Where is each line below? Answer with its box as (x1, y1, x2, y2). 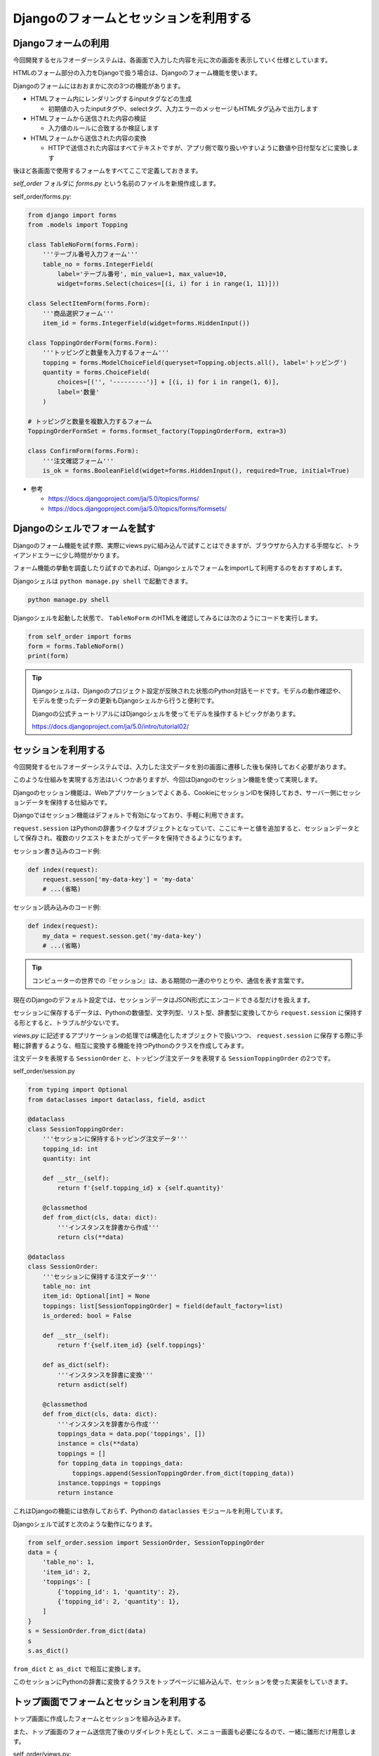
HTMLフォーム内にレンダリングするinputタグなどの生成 (30, 95, 192, 103)
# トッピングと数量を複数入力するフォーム (27, 417, 152, 425)
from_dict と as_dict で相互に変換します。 (13, 1665, 145, 1673)
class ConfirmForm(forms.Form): (27, 447, 140, 455)
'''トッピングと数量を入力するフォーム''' (42, 348, 170, 357)
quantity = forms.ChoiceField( (42, 368, 150, 376)
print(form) (27, 652, 69, 660)
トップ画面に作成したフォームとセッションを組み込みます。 (13, 1715, 185, 1723)
